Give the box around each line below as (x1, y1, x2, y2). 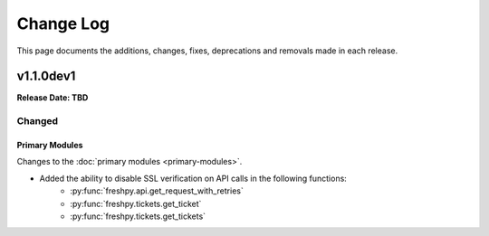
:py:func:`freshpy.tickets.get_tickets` (70, 211, 206, 222)
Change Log (16, 14, 110, 33)
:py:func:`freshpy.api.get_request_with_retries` (70, 185, 244, 196)
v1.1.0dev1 (16, 69, 76, 84)
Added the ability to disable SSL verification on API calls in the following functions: (39, 173, 348, 184)
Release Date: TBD (16, 92, 89, 103)
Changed (16, 115, 59, 127)
